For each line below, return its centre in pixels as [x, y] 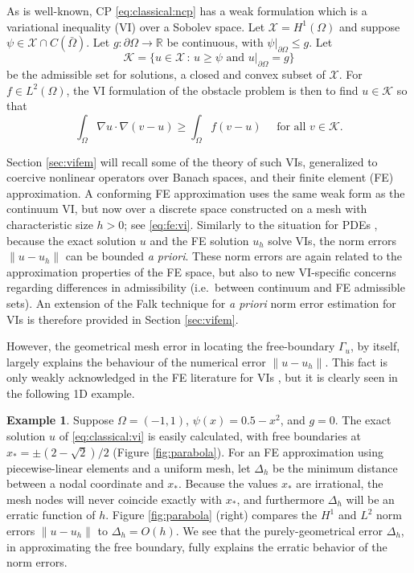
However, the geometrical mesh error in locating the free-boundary [171, 346]
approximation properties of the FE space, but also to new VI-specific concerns [201, 271]
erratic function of [51, 515]
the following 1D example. [71, 393]
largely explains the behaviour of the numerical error [136, 361]
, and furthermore [281, 499]
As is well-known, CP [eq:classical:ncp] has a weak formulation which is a [187, 10]
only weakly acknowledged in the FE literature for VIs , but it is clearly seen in [202, 377]
